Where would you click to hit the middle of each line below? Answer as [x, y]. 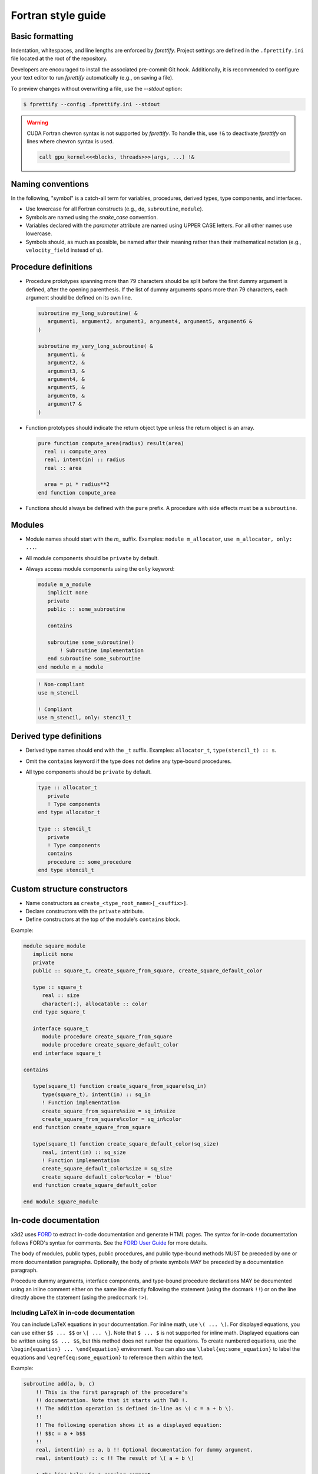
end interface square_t [67, 1053]
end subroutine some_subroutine [94, 659]
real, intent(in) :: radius [85, 460]
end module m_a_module [71, 667]
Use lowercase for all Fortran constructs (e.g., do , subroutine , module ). [115, 209]
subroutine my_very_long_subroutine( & [95, 346]
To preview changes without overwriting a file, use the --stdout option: [97, 88]
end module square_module [61, 1202]
